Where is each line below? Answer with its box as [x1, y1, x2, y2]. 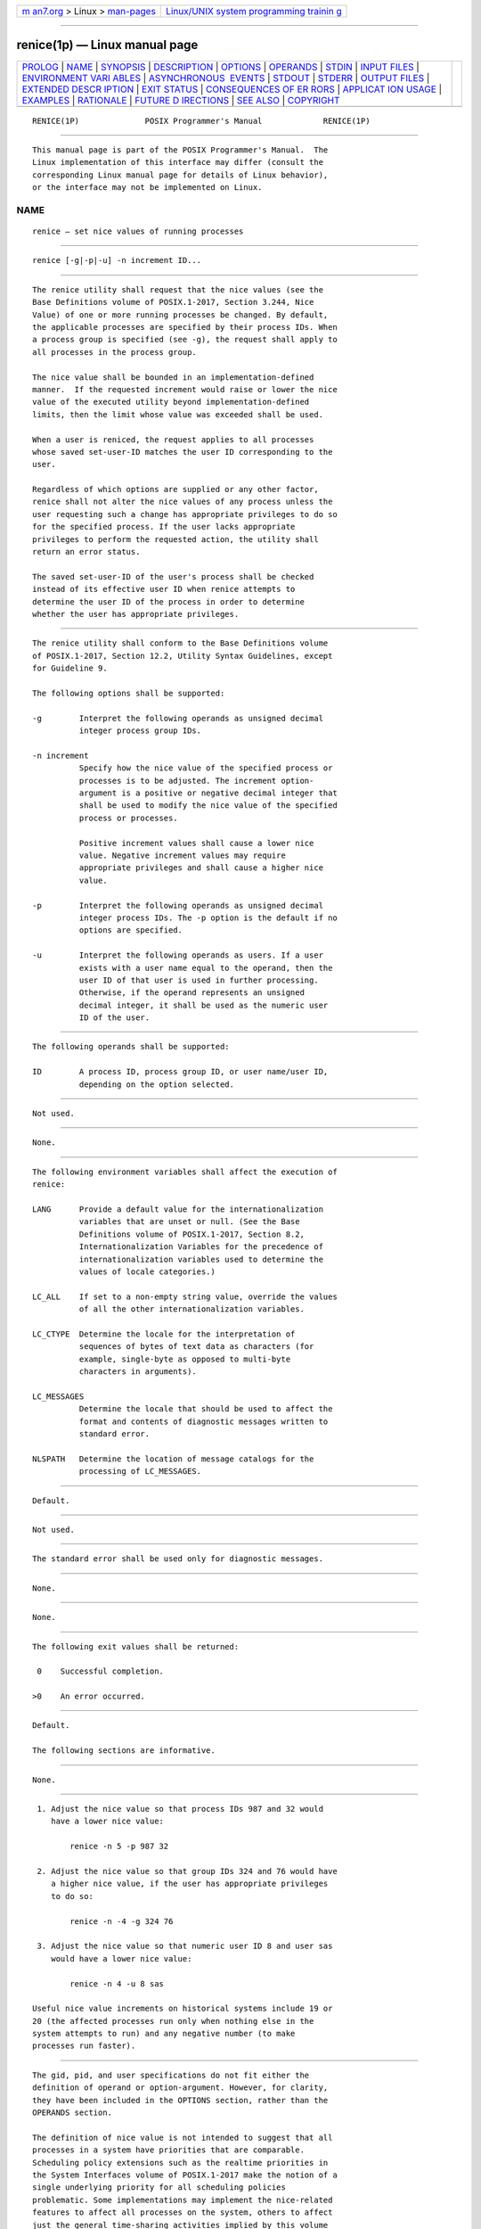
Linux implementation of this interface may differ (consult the [32, 157, 324, 168]
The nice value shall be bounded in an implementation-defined [32, 372, 314, 382]
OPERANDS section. [32, 2108, 113, 2118]
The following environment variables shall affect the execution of [32, 1166, 338, 1177]
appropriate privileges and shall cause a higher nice [78, 863, 324, 873]
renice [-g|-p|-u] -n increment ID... [32, 255, 202, 266]
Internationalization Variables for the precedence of [78, 1242, 324, 1252]
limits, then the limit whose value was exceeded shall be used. [32, 409, 324, 419]
